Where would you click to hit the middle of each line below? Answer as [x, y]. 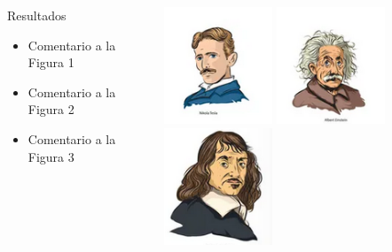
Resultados [37, 15]
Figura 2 [51, 109]
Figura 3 [51, 156]
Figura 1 [51, 62]
